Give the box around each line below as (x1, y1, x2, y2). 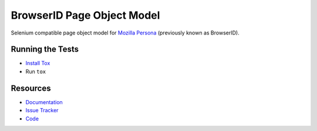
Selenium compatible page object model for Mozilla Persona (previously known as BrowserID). (11, 29, 240, 36)
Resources (11, 83, 51, 93)
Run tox (25, 68, 46, 75)
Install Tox (25, 60, 50, 67)
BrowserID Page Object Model (11, 9, 160, 22)
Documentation (25, 98, 63, 105)
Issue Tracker (25, 107, 59, 114)
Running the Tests (11, 44, 79, 54)
